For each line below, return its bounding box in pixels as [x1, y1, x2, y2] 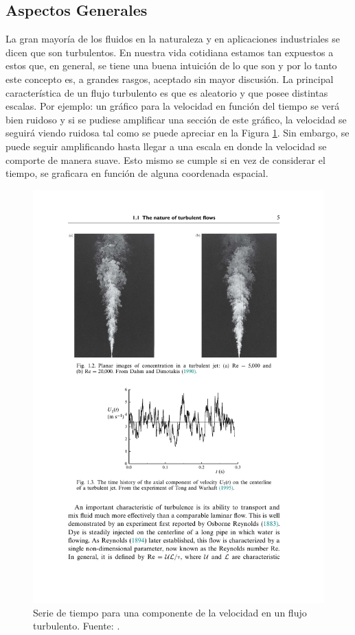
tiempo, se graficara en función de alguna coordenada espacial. [5, 166, 268, 180]
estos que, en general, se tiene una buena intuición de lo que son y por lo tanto [5, 58, 337, 73]
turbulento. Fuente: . [33, 619, 120, 633]
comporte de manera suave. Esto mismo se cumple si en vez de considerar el [5, 152, 325, 167]
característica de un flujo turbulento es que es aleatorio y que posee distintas [5, 85, 328, 99]
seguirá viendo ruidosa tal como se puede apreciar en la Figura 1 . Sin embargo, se [5, 125, 350, 140]
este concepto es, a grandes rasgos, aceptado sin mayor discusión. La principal [5, 71, 334, 86]
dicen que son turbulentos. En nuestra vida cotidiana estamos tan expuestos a [5, 45, 334, 59]
